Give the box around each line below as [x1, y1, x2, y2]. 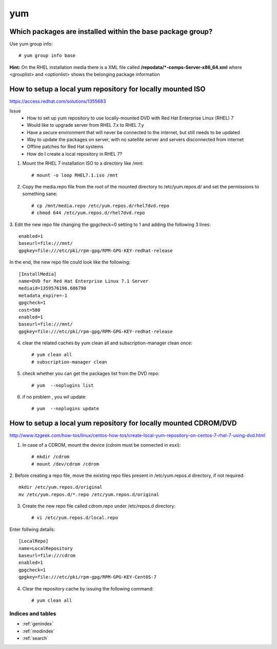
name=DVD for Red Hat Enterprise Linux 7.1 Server [18, 278, 149, 284]
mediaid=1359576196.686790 [18, 285, 87, 291]
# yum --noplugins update [31, 406, 100, 412]
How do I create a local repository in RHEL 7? [27, 150, 123, 157]
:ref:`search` [22, 635, 49, 641]
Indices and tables [9, 610, 56, 617]
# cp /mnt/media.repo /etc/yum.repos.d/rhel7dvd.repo [31, 203, 169, 208]
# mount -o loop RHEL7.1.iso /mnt [31, 172, 118, 178]
